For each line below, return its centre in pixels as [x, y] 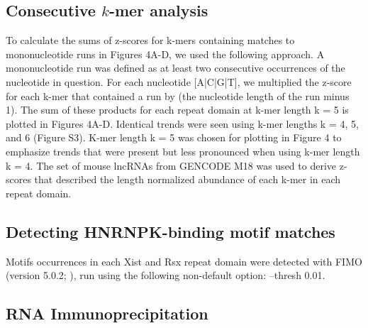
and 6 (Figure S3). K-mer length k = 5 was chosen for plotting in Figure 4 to [174, 137]
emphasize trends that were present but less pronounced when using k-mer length [183, 151]
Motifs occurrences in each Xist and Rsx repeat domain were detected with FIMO [184, 261]
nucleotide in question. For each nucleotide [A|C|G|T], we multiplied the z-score [179, 81]
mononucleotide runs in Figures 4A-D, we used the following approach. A [165, 54]
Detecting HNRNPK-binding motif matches [171, 231]
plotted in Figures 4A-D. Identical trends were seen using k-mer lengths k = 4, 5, [182, 123]
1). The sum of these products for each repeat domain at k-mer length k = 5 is [177, 110]
